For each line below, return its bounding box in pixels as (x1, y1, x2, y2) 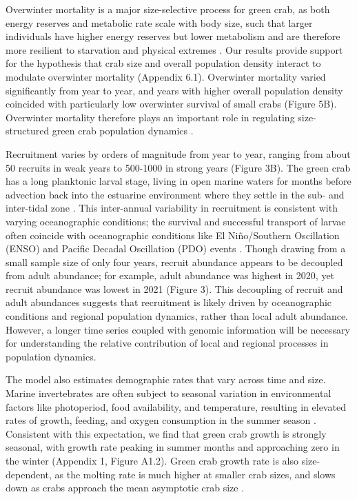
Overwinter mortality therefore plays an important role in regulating (6, 110, 295, 124)
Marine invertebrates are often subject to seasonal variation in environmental (6, 386, 331, 400)
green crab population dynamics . (52, 123, 194, 138)
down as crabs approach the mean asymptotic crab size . (6, 480, 245, 495)
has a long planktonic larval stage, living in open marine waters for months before (6, 174, 351, 188)
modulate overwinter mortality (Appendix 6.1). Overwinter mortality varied (6, 69, 326, 83)
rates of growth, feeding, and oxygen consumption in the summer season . (6, 413, 316, 427)
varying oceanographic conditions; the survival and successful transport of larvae (6, 214, 346, 228)
